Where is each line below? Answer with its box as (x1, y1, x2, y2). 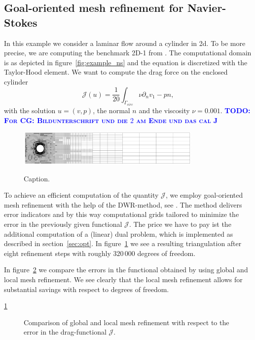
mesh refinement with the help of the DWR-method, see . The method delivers (4, 199, 242, 210)
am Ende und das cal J (136, 115, 218, 125)
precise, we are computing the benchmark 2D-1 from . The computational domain (4, 47, 252, 58)
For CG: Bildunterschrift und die (4, 115, 128, 125)
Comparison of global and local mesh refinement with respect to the (24, 317, 229, 327)
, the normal (93, 105, 130, 115)
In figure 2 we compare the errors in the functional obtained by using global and (4, 264, 248, 275)
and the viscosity (139, 105, 190, 115)
